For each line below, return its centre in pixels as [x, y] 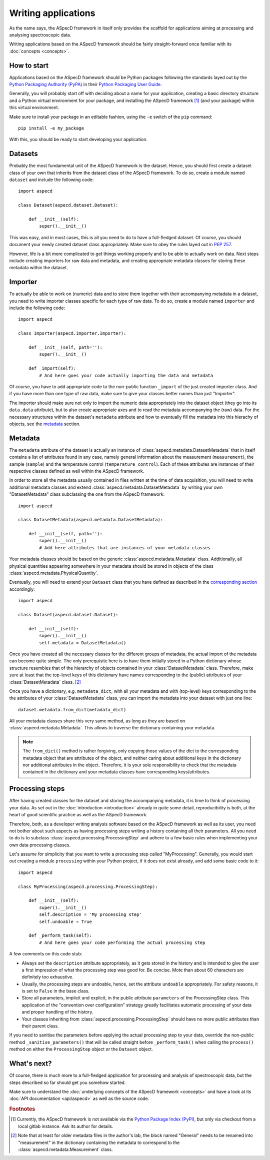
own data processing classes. [40, 845]
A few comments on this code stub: [46, 954]
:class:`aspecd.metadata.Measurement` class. [65, 1149]
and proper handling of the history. [57, 1012]
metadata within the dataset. [39, 268]
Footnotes [22, 1109]
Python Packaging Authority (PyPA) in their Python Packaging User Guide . [85, 85]
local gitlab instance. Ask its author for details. [66, 1126]
